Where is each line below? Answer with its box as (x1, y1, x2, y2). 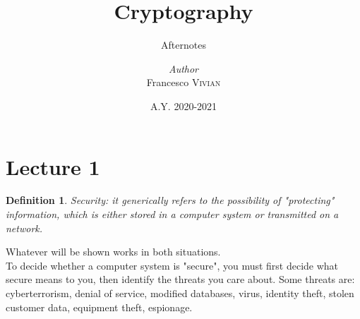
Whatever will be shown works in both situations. (6, 244, 221, 259)
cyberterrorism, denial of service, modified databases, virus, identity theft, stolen (6, 286, 354, 300)
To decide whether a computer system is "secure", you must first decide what (6, 258, 339, 272)
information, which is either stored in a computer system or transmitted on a (6, 207, 339, 222)
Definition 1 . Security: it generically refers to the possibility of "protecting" (6, 193, 335, 207)
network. (6, 220, 43, 235)
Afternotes (161, 37, 206, 52)
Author (168, 61, 199, 76)
